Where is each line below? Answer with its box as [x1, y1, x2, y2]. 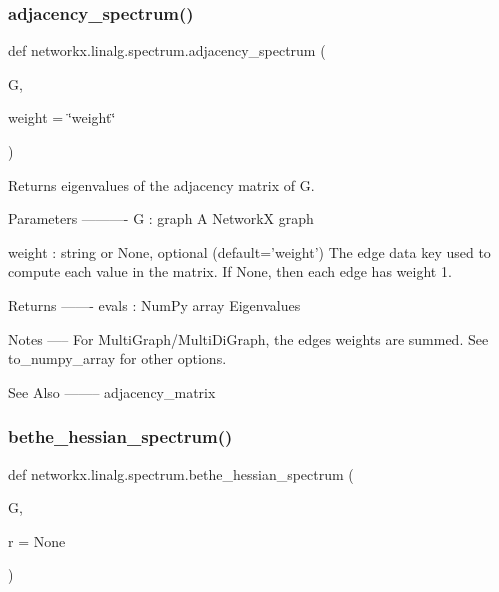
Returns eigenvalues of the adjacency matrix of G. [8, 174, 315, 195]
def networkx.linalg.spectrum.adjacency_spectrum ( [8, 40, 326, 61]
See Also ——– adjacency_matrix [8, 381, 216, 402]
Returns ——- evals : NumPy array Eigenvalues [8, 294, 301, 315]
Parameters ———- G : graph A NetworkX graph [8, 208, 314, 229]
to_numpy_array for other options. [8, 348, 227, 369]
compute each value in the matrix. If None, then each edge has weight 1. [8, 261, 452, 282]
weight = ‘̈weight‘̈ [8, 107, 116, 128]
